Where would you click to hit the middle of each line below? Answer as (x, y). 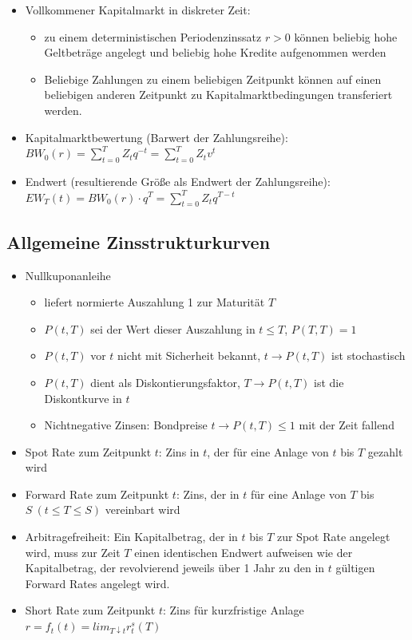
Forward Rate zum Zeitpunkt (97, 494)
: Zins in (179, 451)
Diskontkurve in (83, 398)
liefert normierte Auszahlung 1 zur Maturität (154, 302)
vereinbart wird (143, 510)
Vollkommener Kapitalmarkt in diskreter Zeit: (138, 10)
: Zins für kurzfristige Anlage (233, 610)
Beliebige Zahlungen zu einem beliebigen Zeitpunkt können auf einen (213, 79)
